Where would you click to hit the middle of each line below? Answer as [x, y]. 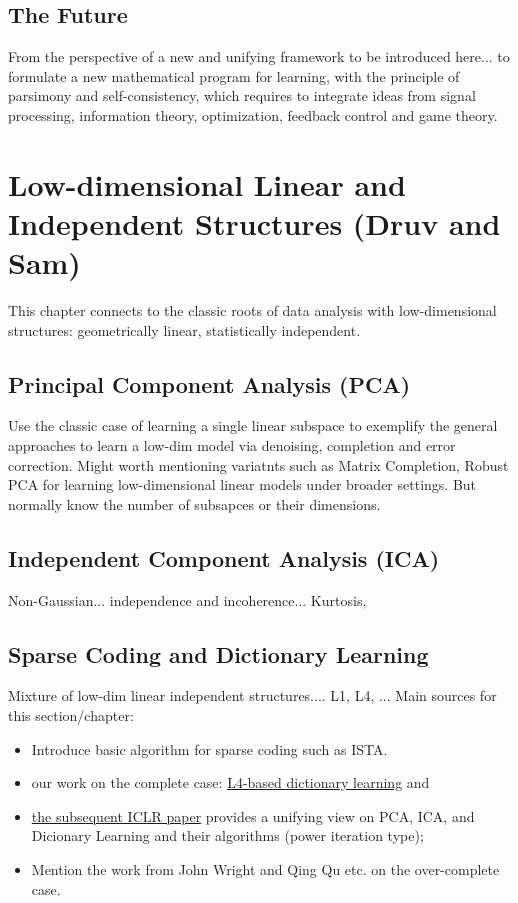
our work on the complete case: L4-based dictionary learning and [230, 782]
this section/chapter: [71, 715]
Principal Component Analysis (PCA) [209, 383]
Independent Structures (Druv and [254, 222]
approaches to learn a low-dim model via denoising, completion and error [232, 445]
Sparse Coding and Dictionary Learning [218, 653]
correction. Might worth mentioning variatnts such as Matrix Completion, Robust [258, 464]
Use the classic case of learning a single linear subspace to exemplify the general [253, 425]
